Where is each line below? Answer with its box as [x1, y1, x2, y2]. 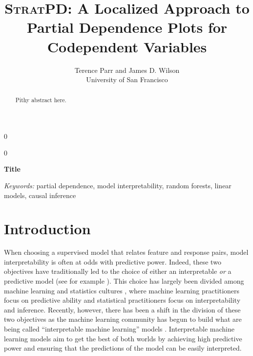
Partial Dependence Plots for [26, 17, 228, 37]
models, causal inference [4, 190, 76, 200]
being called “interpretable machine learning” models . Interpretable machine [4, 323, 235, 334]
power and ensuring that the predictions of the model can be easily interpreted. [4, 343, 242, 353]
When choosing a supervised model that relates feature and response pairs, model [4, 247, 249, 257]
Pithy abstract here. [15, 96, 66, 104]
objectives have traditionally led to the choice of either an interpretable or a [4, 266, 232, 276]
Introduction [4, 219, 91, 239]
